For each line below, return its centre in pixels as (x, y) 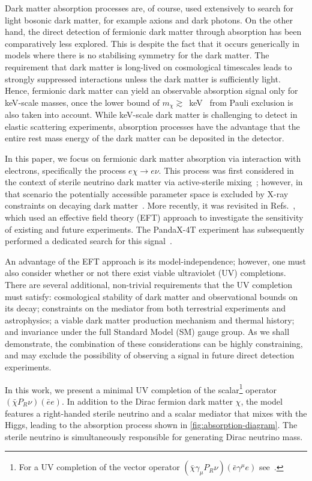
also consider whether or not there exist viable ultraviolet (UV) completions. (145, 273)
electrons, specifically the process (65, 170)
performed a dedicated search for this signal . (88, 241)
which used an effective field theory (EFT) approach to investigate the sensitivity (154, 217)
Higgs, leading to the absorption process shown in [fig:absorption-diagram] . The (151, 425)
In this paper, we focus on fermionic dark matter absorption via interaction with (153, 158)
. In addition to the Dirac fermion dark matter (147, 401)
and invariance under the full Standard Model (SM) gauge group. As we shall (147, 332)
